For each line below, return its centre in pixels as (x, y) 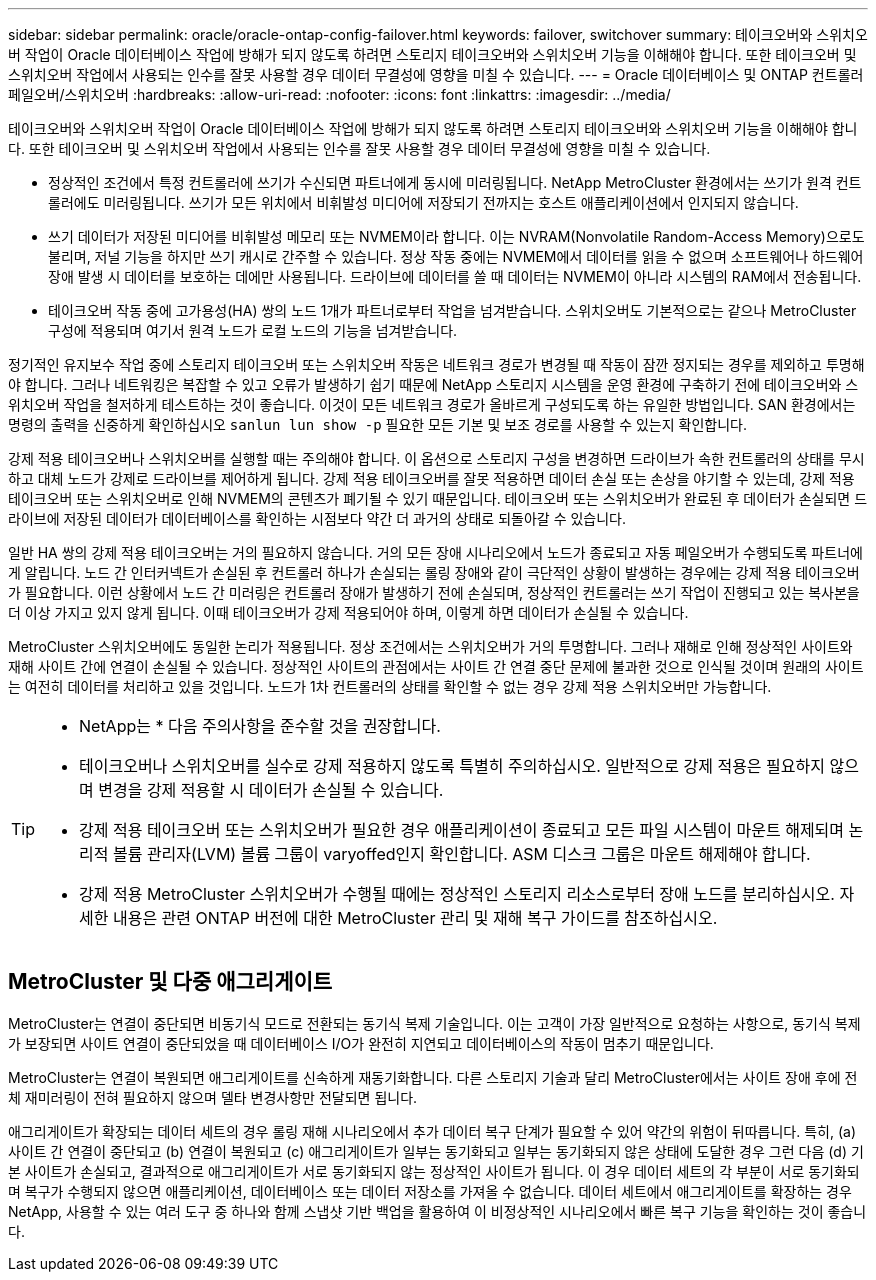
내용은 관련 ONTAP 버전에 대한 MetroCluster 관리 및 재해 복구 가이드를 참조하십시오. (415, 918)
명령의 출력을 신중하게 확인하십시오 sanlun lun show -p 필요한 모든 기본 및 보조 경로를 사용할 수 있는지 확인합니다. (377, 424)
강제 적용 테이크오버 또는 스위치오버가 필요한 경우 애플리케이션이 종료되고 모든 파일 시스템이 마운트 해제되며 (462, 830)
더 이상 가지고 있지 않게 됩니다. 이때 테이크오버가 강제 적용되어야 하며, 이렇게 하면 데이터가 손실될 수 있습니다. (348, 612)
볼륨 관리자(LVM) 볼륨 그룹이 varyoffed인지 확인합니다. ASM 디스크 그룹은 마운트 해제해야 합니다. (461, 854)
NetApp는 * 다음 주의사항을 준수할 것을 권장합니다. (260, 726)
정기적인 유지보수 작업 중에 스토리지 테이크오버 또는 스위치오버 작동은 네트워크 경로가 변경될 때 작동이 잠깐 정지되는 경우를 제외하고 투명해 (436, 364)
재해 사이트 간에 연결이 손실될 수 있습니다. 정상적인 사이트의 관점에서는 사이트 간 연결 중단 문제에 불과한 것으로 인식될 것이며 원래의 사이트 (436, 666)
